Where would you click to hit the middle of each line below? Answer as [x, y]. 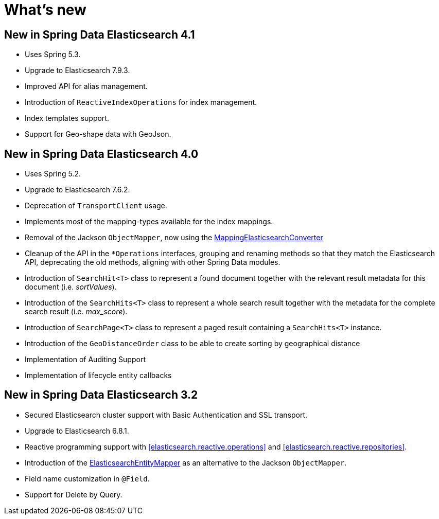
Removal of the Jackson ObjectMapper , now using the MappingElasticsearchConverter [174, 238]
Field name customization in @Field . [87, 478]
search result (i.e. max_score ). [76, 312]
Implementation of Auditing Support [85, 360]
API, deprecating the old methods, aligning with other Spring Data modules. [153, 262]
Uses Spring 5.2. [53, 174]
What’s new [45, 10]
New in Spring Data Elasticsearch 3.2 [101, 395]
